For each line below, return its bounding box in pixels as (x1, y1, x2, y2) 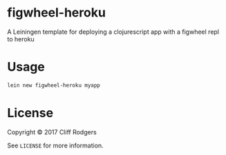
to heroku (7, 34, 35, 43)
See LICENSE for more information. (7, 141, 104, 149)
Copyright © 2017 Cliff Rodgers (7, 127, 97, 136)
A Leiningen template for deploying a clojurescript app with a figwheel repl (7, 28, 220, 36)
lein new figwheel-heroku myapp (7, 81, 100, 89)
